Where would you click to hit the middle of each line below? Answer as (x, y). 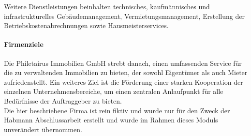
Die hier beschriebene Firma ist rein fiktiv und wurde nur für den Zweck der (117, 110)
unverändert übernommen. (43, 129)
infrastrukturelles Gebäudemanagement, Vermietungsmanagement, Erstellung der (124, 16)
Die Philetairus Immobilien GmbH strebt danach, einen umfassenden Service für (123, 63)
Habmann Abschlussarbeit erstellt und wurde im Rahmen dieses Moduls (111, 120)
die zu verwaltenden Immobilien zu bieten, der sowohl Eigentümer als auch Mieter (126, 72)
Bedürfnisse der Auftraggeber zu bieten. (63, 100)
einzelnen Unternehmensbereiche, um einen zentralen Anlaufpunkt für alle (114, 91)
